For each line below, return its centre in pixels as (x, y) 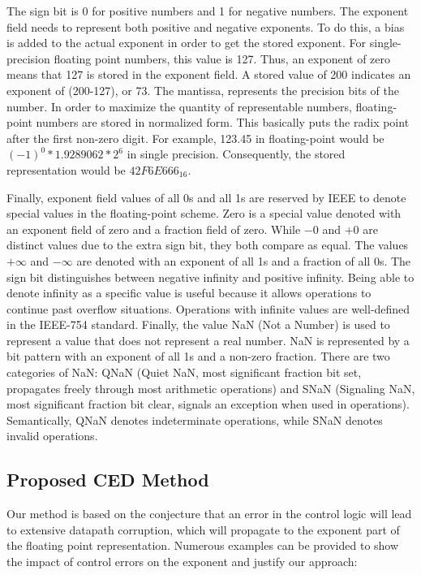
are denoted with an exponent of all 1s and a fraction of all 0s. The (244, 260)
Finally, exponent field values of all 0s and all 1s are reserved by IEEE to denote (206, 197)
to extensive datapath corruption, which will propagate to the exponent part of (203, 529)
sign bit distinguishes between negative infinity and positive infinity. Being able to (210, 277)
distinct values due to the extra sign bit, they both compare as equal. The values (208, 245)
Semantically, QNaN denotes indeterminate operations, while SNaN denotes (195, 419)
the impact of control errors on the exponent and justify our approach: (182, 562)
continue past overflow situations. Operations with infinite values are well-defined (208, 308)
